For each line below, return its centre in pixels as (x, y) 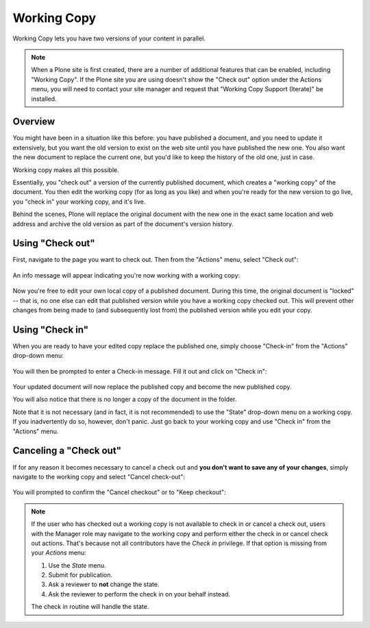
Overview (34, 122)
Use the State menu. (77, 565)
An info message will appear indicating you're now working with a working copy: (126, 275)
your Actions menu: (59, 553)
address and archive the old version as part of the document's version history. (123, 224)
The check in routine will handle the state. (90, 607)
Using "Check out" (54, 243)
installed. (44, 99)
